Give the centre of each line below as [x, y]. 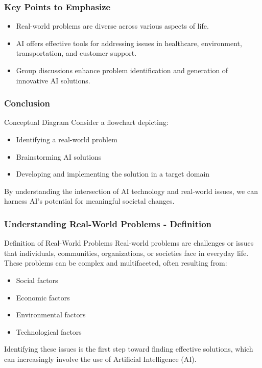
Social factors [37, 280]
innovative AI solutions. [53, 80]
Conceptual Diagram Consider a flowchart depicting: [86, 122]
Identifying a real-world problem [67, 139]
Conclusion [27, 103]
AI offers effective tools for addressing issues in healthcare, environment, [129, 43]
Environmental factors [51, 315]
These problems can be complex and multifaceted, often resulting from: [116, 263]
